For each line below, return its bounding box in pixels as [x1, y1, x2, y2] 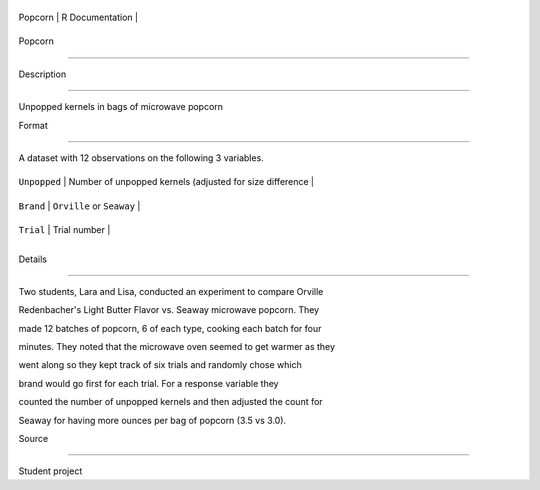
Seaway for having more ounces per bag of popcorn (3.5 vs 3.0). [18, 414, 287, 426]
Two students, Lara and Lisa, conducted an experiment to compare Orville [18, 285, 324, 297]
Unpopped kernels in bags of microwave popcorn [18, 101, 224, 113]
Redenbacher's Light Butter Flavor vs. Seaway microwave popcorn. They [18, 304, 320, 316]
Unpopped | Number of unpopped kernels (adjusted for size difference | [18, 176, 315, 188]
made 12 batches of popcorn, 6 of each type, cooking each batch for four [18, 322, 322, 334]
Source [18, 433, 49, 445]
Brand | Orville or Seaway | [18, 200, 141, 212]
